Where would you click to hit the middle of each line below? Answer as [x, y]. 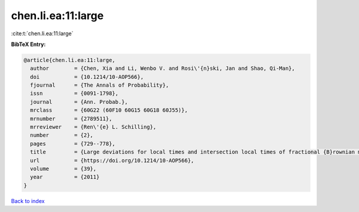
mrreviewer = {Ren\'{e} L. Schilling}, [93, 127]
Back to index [28, 201]
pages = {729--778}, [73, 144]
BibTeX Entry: [28, 44]
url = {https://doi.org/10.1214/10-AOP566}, [112, 160]
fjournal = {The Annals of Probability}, [100, 85]
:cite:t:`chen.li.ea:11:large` [42, 33]
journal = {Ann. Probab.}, [79, 102]
